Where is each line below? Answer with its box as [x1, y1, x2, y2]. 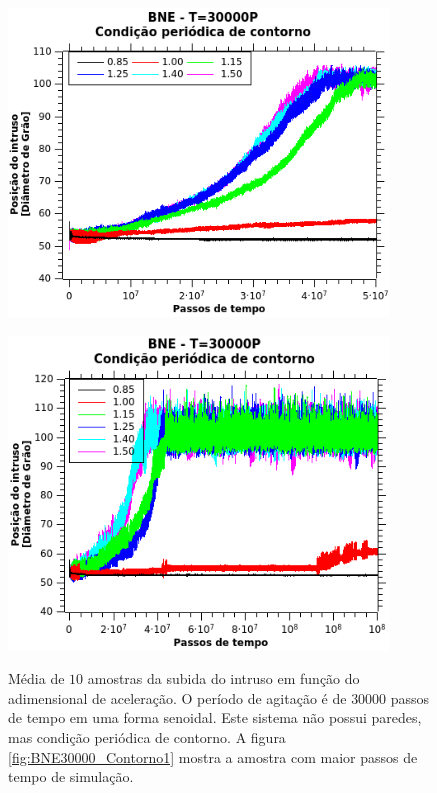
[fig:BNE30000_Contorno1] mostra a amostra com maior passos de [8, 746, 418, 767]
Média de [8, 668, 65, 689]
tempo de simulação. [8, 766, 134, 787]
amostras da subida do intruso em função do [87, 668, 360, 689]
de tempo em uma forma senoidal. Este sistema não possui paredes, [8, 707, 422, 728]
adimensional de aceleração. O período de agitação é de [8, 687, 347, 708]
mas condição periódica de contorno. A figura [8, 726, 286, 747]
